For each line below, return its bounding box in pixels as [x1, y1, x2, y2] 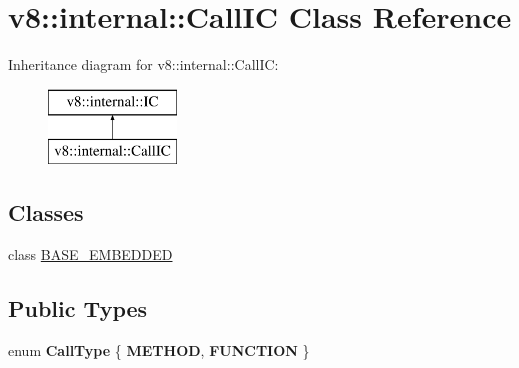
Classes [8, 197, 84, 228]
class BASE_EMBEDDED [8, 244, 173, 265]
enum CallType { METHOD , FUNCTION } [8, 339, 310, 360]
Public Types [8, 293, 148, 324]
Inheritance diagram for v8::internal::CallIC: [8, 54, 279, 75]
